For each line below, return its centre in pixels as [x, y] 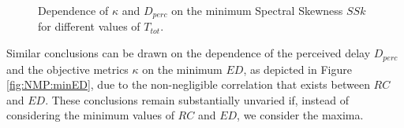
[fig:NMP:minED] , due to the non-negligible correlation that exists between [188, 84]
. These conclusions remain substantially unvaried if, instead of [197, 99]
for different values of [89, 26]
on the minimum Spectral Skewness [257, 10]
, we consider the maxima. [300, 115]
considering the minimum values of [90, 115]
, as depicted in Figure [297, 69]
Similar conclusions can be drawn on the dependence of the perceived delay [189, 53]
